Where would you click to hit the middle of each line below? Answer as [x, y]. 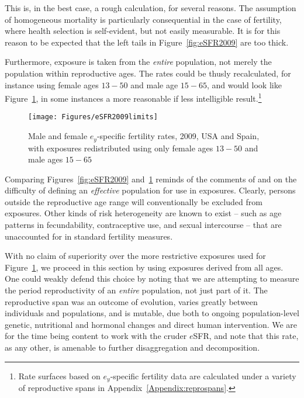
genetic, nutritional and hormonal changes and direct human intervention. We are [151, 324]
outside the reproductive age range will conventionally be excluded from [134, 201]
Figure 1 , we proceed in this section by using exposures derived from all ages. [144, 267]
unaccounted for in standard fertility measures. [89, 236]
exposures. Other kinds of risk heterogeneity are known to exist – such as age [143, 213]
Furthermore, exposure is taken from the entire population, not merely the [138, 62]
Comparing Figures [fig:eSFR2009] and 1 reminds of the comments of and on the [151, 179]
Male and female [58, 136]
